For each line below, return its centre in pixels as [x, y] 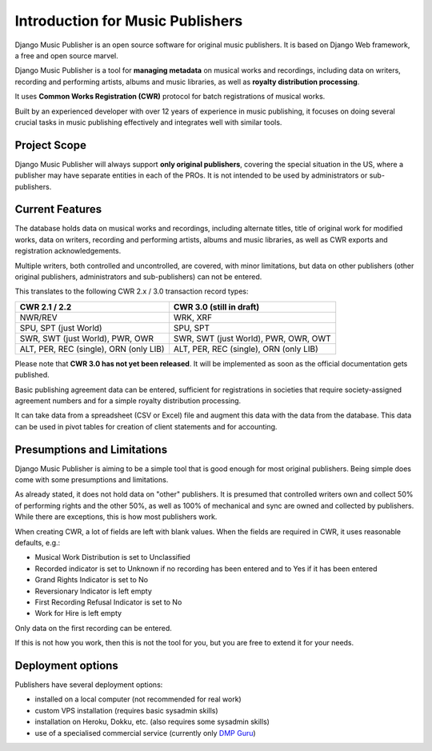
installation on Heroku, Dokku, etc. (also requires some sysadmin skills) [152, 722]
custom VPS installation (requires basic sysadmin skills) [127, 710]
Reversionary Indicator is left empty [93, 591]
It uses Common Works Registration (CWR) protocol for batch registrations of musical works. [170, 97]
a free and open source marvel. [67, 55]
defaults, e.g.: [38, 543]
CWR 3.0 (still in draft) [216, 306]
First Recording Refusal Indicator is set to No [108, 602]
